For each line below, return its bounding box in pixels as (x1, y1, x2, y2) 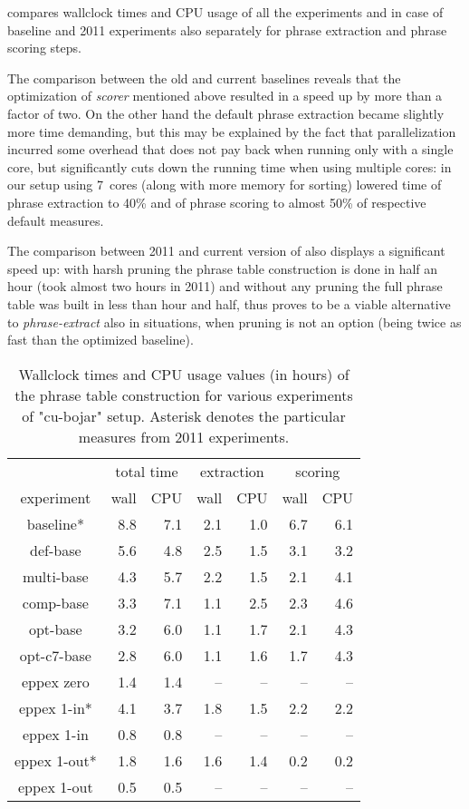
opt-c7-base (19, 644, 91, 666)
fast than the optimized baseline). (7, 330, 194, 349)
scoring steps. (7, 38, 81, 57)
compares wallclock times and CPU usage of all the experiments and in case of (7, 3, 444, 21)
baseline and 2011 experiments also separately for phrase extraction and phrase (7, 20, 447, 39)
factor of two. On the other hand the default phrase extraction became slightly (7, 103, 445, 122)
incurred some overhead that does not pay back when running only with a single (7, 140, 454, 159)
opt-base (28, 618, 82, 639)
